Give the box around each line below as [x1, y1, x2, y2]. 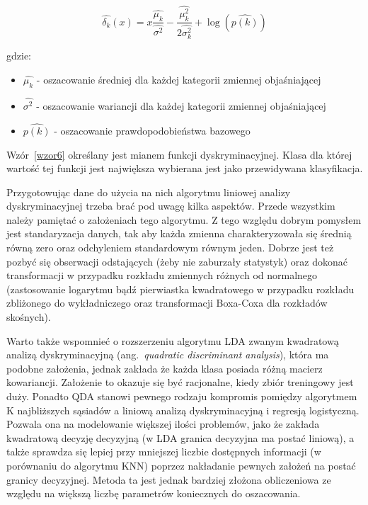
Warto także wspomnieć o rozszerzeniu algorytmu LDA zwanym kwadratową [6, 333, 339, 348]
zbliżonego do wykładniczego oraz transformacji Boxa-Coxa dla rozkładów [6, 295, 328, 310]
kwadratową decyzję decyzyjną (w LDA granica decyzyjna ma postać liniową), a [6, 430, 355, 445]
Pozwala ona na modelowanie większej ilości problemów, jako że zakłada [6, 416, 320, 431]
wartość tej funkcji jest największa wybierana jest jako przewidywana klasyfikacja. [6, 161, 363, 176]
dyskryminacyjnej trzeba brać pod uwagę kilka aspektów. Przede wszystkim [6, 198, 335, 213]
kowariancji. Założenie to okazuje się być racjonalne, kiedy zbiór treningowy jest [6, 375, 354, 390]
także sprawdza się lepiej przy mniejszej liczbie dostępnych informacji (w [6, 444, 321, 459]
